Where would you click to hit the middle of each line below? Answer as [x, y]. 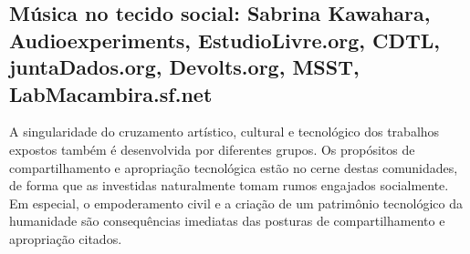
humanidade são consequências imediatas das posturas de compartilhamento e [227, 221]
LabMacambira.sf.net [111, 93]
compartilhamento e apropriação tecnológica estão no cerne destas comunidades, [234, 167]
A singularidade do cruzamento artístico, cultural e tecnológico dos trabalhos [225, 132]
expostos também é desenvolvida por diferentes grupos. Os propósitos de [212, 149]
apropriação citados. [66, 238]
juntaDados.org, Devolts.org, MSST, [184, 67]
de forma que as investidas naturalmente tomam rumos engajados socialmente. [229, 185]
